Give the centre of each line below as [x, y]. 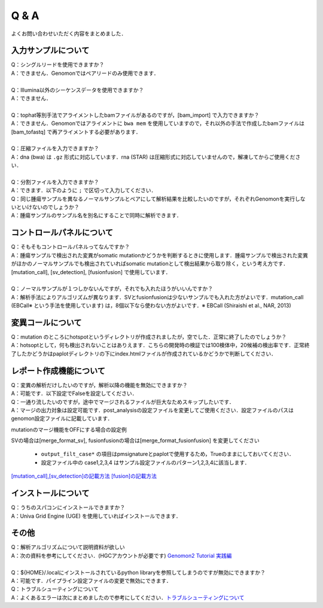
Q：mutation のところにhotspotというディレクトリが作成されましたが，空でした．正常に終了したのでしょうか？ [149, 337]
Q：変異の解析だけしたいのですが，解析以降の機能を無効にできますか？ [99, 385]
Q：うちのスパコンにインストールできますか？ [68, 507]
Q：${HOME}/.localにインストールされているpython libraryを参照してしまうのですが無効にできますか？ [138, 572]
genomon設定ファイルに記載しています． [62, 418]
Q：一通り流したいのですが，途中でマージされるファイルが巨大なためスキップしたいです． [123, 402]
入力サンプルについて [50, 51]
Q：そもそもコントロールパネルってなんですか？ [71, 247]
